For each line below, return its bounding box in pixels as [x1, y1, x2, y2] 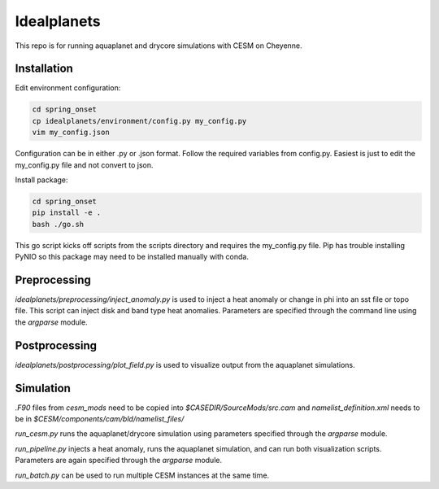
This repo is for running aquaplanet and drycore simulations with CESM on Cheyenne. [15, 41, 302, 50]
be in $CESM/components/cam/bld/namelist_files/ [15, 414, 185, 424]
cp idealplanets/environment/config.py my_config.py [32, 116, 247, 125]
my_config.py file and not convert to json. [15, 159, 154, 170]
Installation [15, 62, 73, 76]
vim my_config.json [32, 128, 110, 138]
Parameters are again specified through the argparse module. [15, 456, 223, 465]
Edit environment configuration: [15, 83, 121, 93]
